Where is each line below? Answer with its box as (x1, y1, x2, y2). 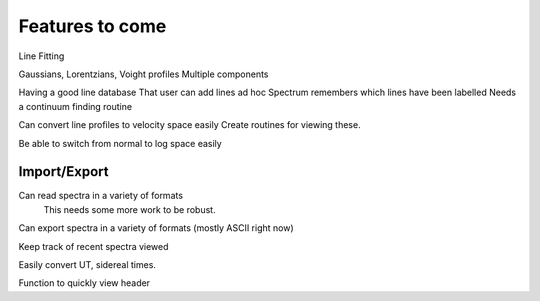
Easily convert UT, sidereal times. (18, 258, 157, 270)
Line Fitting (18, 50, 65, 62)
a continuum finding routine (18, 100, 133, 112)
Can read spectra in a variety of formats (18, 190, 184, 202)
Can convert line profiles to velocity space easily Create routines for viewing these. (18, 119, 361, 131)
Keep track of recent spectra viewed (18, 240, 169, 252)
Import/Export (18, 163, 109, 180)
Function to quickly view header (18, 277, 150, 289)
